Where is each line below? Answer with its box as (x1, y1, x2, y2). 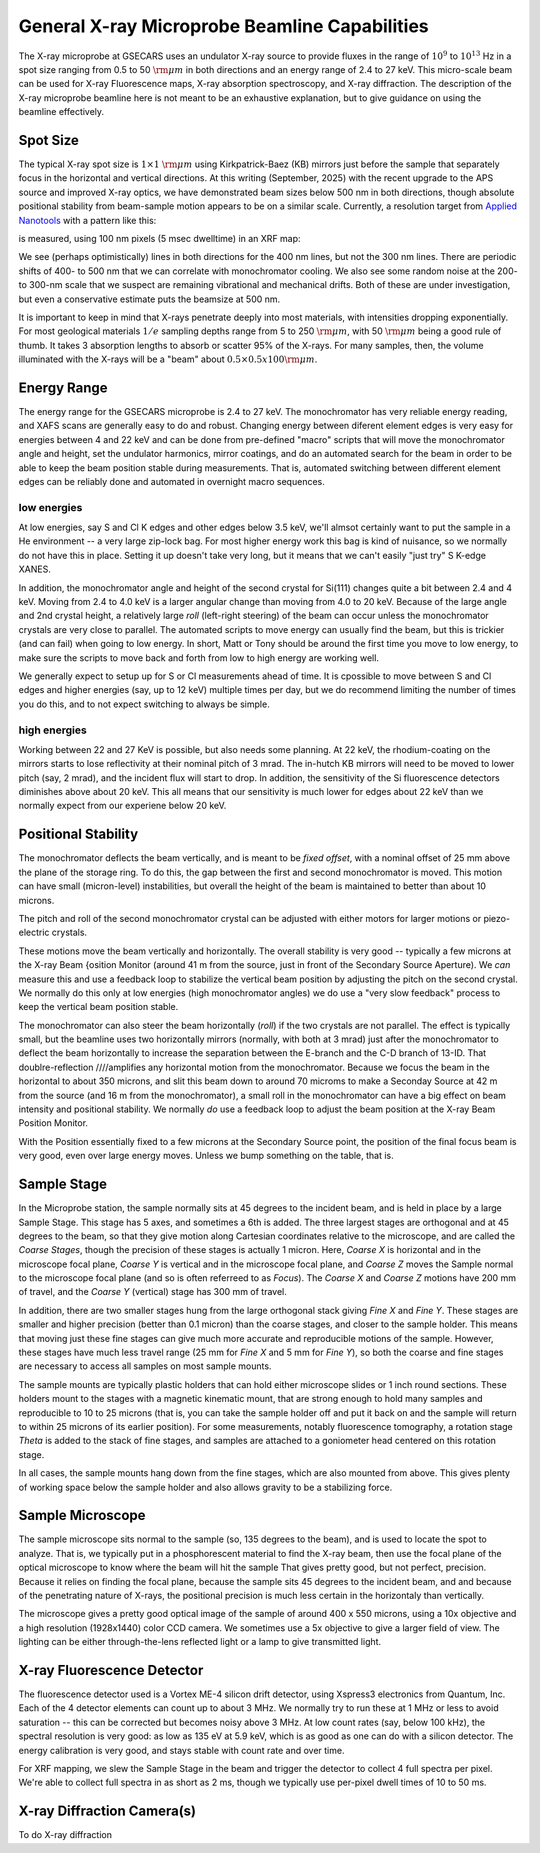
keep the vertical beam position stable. (18, 1001, 179, 1013)
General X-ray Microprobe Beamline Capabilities (18, 15, 429, 37)
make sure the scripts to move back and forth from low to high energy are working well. (18, 651, 380, 664)
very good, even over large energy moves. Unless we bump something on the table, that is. (18, 1150, 394, 1162)
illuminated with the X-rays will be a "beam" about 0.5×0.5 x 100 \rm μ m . (18, 353, 318, 365)
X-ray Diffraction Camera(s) (18, 1803, 197, 1820)
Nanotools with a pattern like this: (18, 214, 157, 226)
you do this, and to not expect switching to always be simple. (18, 698, 270, 710)
